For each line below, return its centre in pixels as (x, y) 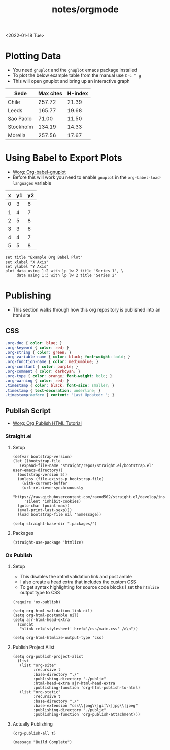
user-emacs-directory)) (38, 470)
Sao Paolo (20, 119)
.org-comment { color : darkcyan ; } (43, 371)
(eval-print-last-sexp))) (45, 510)
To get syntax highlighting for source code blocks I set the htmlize (90, 587)
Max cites (50, 94)
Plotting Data (33, 56)
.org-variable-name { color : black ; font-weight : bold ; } (68, 357)
